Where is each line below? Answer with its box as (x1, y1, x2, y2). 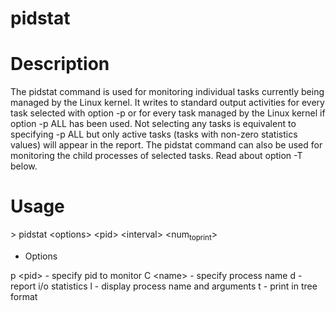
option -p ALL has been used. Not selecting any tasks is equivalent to (10, 118, 297, 130)
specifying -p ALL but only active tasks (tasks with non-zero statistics (10, 128, 298, 141)
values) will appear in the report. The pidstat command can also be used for (10, 139, 323, 151)
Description (10, 53, 110, 76)
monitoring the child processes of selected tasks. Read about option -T (10, 150, 303, 162)
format (10, 290, 38, 302)
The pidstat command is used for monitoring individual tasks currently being (10, 86, 325, 98)
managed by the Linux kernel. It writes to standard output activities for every (10, 97, 325, 109)
